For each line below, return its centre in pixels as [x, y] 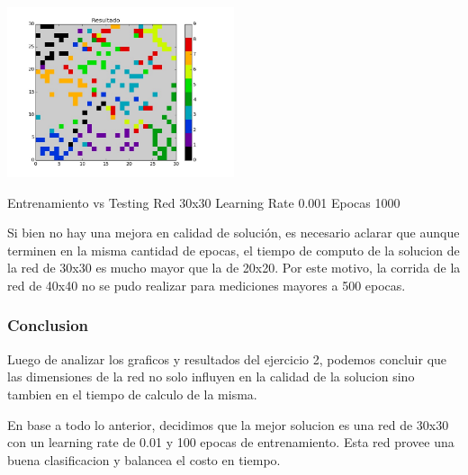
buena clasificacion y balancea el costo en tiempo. [144, 459]
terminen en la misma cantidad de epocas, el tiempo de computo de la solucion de [234, 250]
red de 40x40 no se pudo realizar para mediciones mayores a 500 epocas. [207, 285]
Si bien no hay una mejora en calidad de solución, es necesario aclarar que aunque [234, 233]
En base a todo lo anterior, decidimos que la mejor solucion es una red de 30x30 [228, 424]
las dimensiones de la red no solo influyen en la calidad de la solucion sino [211, 376]
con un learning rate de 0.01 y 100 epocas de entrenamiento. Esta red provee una [231, 442]
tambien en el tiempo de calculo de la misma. [132, 394]
